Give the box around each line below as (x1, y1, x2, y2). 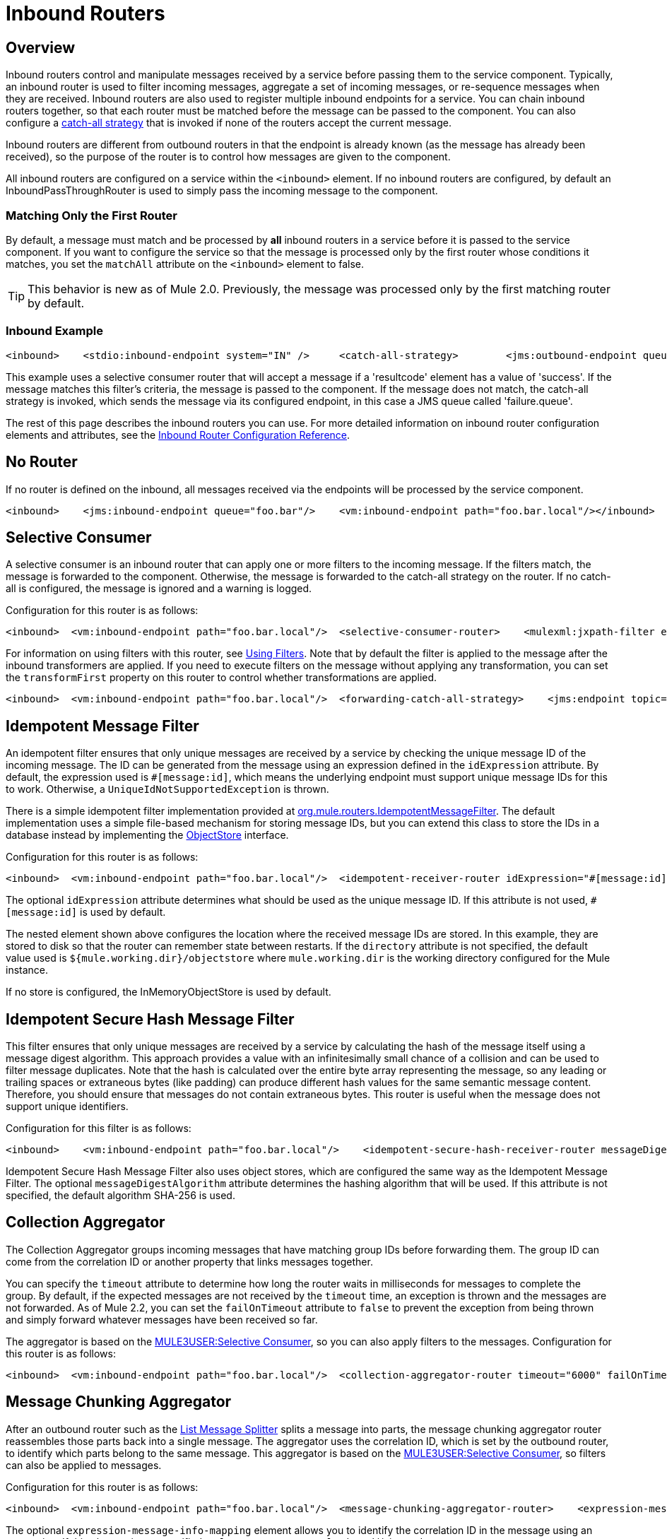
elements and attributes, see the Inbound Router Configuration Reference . (6, 428, 350, 441)
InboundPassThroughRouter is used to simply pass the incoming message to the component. (6, 184, 438, 197)
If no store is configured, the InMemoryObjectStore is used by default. (6, 986, 331, 998)
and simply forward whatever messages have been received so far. (6, 1313, 318, 1326)
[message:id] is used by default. (6, 906, 166, 919)
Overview (6, 38, 76, 57)
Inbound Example (6, 324, 103, 338)
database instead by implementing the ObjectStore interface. (6, 829, 289, 842)
